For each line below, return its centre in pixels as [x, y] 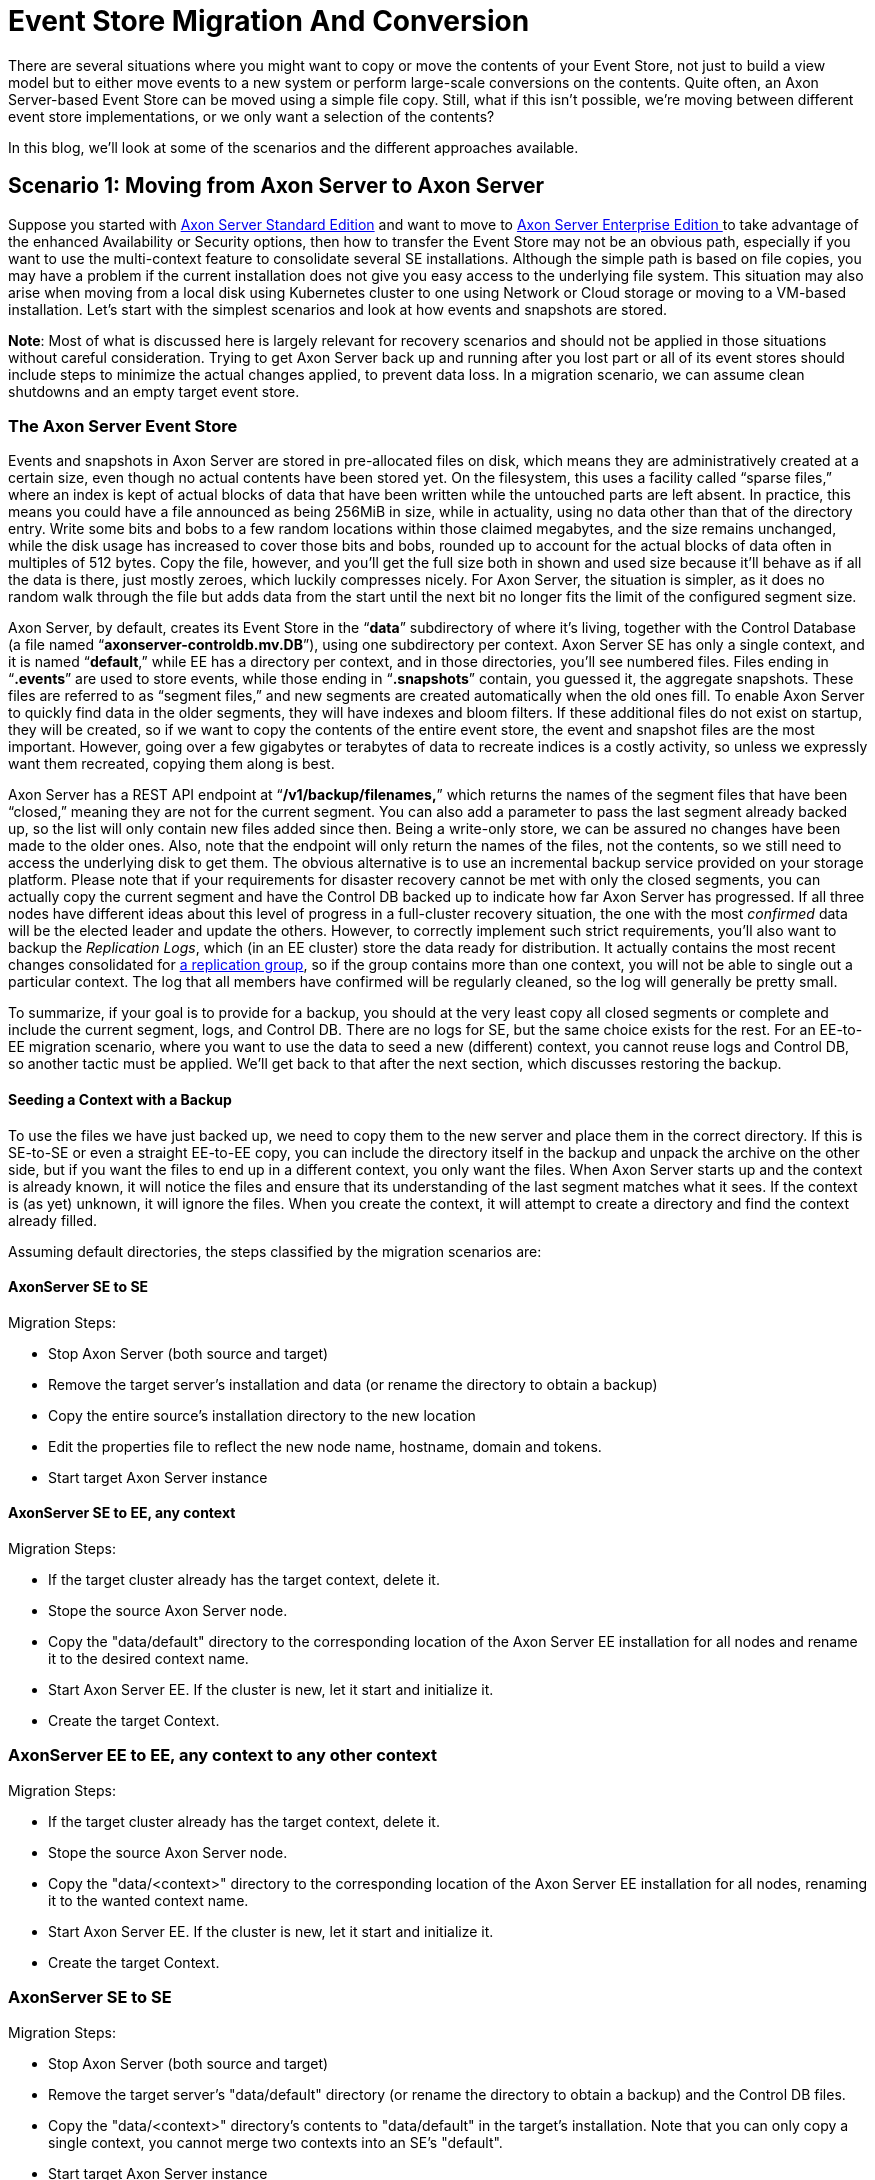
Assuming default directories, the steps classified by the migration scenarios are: [275, 1251]
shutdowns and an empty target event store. [154, 391]
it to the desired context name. [148, 1658]
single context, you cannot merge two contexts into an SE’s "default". [275, 2142]
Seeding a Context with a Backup [120, 1099]
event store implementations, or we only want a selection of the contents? [251, 116]
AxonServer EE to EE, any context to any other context [222, 1755]
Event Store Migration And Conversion [269, 21]
